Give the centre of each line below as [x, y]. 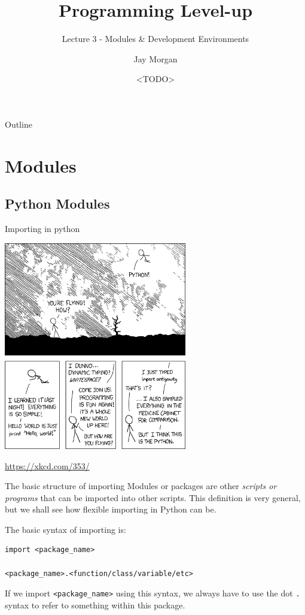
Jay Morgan [155, 58]
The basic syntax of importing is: [65, 529]
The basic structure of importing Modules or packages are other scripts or [141, 486]
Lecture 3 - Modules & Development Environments [155, 39]
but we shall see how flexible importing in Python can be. [111, 509]
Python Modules [57, 204]
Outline [19, 124]
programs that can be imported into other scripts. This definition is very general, [153, 497]
